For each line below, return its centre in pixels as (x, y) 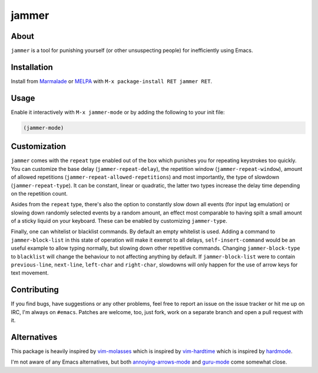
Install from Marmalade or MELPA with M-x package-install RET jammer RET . (111, 81)
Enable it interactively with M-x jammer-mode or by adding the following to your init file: (118, 112)
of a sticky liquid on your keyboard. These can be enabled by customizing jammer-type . (119, 221)
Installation (32, 67)
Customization (39, 146)
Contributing (35, 290)
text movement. (30, 273)
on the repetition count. (39, 193)
